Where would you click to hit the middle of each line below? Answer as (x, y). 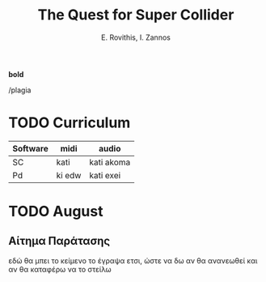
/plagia (20, 90)
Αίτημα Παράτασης (59, 241)
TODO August (56, 211)
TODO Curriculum (70, 123)
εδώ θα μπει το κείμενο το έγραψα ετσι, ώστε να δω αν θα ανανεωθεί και (133, 260)
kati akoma (110, 162)
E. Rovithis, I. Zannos (136, 37)
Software (30, 148)
